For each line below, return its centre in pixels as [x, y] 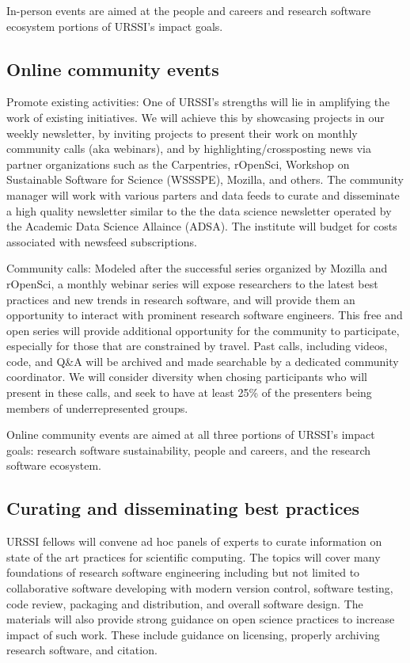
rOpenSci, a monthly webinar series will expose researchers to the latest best [192, 283]
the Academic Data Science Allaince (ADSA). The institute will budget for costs [202, 226]
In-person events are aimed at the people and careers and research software [189, 10]
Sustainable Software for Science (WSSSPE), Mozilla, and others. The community [205, 179]
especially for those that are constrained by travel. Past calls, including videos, [197, 346]
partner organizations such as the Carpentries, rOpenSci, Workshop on [178, 164]
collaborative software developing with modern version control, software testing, [200, 588]
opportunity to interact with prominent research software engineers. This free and [205, 315]
